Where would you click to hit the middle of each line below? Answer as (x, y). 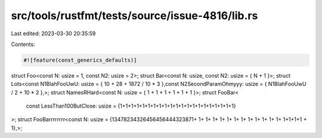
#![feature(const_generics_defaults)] (80, 60)
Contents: (23, 44)
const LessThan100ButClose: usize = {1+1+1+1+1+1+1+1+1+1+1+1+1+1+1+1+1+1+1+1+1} (131, 106)
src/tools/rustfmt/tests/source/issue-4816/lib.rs (134, 16)
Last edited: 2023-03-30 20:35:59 (53, 33)
